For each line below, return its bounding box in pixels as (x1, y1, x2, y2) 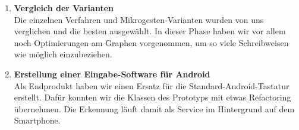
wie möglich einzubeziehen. (14, 48, 112, 60)
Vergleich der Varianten (14, 2, 114, 14)
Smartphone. (14, 114, 61, 126)
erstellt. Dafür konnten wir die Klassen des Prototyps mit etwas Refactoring (14, 91, 291, 103)
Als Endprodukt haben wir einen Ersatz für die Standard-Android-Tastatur (14, 79, 289, 92)
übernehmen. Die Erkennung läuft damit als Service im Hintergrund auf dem (14, 102, 295, 115)
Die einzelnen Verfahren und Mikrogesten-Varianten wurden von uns (14, 13, 264, 25)
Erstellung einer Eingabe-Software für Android (14, 67, 210, 80)
